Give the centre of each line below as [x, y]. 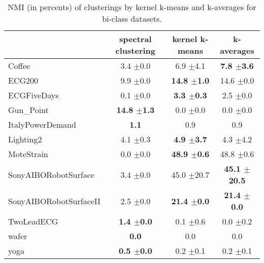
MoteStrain [28, 154]
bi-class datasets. [132, 18]
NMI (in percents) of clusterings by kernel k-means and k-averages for [132, 7]
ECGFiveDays [34, 95]
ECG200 [23, 80]
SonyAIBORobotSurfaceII [54, 201]
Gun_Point [28, 110]
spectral [136, 39]
